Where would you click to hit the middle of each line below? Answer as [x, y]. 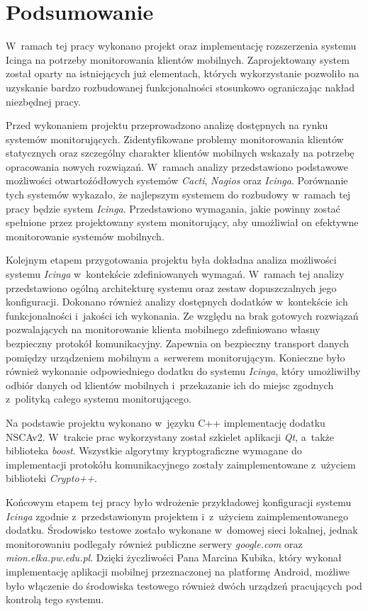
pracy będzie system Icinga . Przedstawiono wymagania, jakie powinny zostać [173, 208]
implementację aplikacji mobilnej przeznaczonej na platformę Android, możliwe [178, 571]
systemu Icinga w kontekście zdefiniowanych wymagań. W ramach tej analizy [175, 274]
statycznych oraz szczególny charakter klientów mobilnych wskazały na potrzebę [180, 153]
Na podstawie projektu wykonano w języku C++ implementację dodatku [166, 422]
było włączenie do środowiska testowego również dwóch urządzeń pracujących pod [184, 585]
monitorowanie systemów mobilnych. [85, 236]
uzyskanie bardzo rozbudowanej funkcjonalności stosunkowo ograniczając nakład [180, 87]
